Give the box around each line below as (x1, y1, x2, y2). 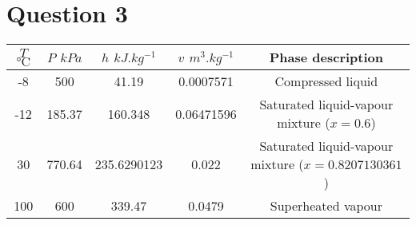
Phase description (269, 48, 384, 67)
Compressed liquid (274, 72, 378, 91)
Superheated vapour (270, 196, 382, 215)
